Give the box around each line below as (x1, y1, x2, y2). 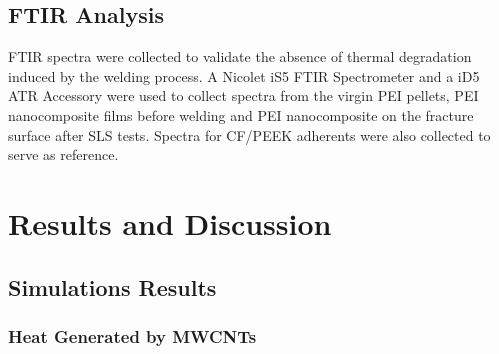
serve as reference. (8, 144, 119, 165)
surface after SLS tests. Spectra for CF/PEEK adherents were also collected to (8, 124, 491, 145)
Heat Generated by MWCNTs (8, 323, 257, 348)
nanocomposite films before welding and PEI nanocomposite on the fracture (8, 104, 474, 125)
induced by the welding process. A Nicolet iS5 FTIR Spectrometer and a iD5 (8, 65, 480, 86)
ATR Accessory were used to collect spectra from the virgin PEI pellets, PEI (8, 85, 479, 106)
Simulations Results (8, 271, 217, 302)
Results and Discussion (8, 202, 332, 243)
